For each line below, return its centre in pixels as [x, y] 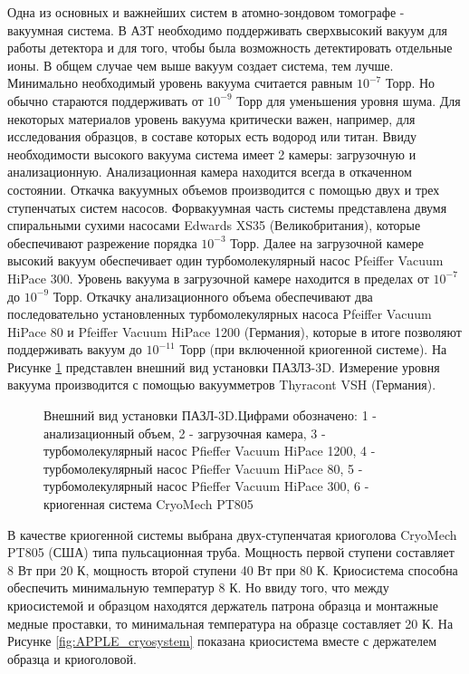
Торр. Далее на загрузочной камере [327, 242]
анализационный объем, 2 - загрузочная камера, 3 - [185, 433]
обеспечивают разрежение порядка [102, 242]
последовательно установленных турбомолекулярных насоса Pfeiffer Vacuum [220, 314]
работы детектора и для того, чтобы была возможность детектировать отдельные [230, 48]
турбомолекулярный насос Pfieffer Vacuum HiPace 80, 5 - [203, 468]
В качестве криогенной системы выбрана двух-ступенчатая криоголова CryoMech [232, 534]
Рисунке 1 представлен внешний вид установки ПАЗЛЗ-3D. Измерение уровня [224, 366]
